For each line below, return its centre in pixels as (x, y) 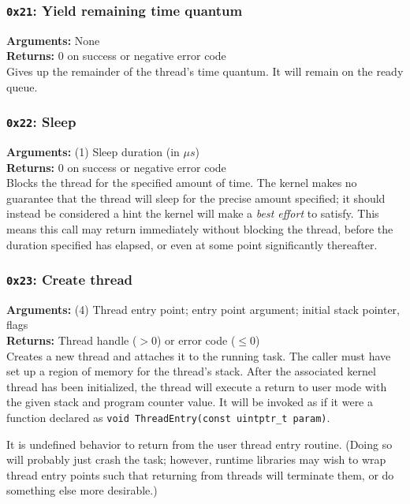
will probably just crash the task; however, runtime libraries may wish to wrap (196, 459)
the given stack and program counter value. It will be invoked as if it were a (190, 402)
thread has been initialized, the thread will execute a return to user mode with (197, 386)
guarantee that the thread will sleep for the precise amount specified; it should (196, 198)
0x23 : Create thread (70, 280)
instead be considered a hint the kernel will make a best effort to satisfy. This (193, 213)
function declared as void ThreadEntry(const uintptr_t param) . (168, 418)
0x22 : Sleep (41, 122)
